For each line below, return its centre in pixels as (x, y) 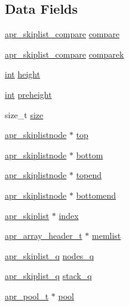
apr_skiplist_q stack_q (48, 276)
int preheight (28, 94)
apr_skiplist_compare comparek (64, 54)
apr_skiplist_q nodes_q (50, 255)
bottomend (96, 195)
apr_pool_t (27, 295)
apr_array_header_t (44, 235)
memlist (107, 235)
